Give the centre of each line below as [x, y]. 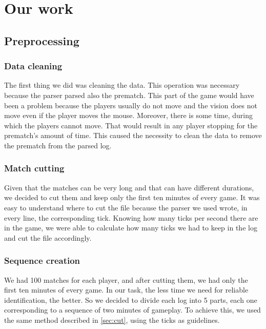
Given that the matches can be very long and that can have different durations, [129, 187]
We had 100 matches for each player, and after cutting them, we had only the [126, 279]
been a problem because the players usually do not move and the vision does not [131, 105]
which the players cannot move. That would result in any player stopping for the [131, 125]
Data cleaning [33, 66]
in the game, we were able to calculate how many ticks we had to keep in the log [131, 228]
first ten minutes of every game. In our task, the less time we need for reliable [126, 290]
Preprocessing [42, 40]
